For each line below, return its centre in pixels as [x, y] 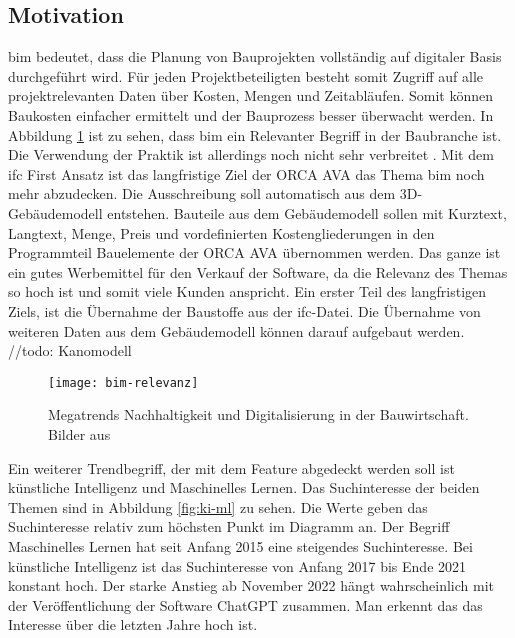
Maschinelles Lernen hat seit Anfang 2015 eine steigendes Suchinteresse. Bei [240, 545]
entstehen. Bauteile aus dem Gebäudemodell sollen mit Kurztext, [307, 212]
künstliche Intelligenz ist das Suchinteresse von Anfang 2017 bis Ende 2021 [237, 565]
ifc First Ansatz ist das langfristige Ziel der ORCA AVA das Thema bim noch [246, 173]
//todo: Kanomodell [70, 350]
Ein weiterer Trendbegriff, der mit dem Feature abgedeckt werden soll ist [231, 467]
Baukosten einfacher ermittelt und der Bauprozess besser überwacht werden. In [251, 114]
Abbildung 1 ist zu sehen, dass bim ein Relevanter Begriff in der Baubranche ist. [255, 134]
